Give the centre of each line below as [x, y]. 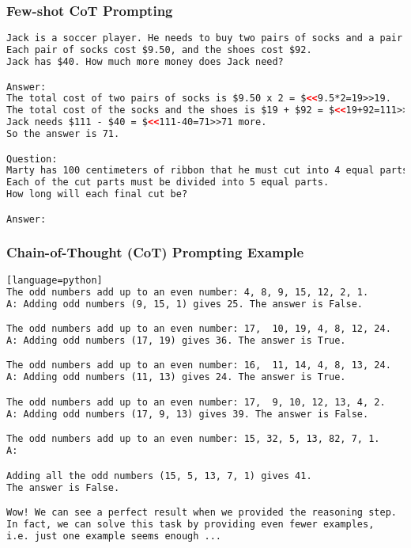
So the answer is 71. [63, 134]
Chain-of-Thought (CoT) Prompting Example [155, 252]
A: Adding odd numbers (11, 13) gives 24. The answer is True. [176, 377]
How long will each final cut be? [97, 194]
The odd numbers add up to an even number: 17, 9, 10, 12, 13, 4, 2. [196, 402]
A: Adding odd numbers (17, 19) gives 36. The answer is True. [176, 340]
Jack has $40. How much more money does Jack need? [145, 61]
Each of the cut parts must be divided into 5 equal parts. [168, 183]
